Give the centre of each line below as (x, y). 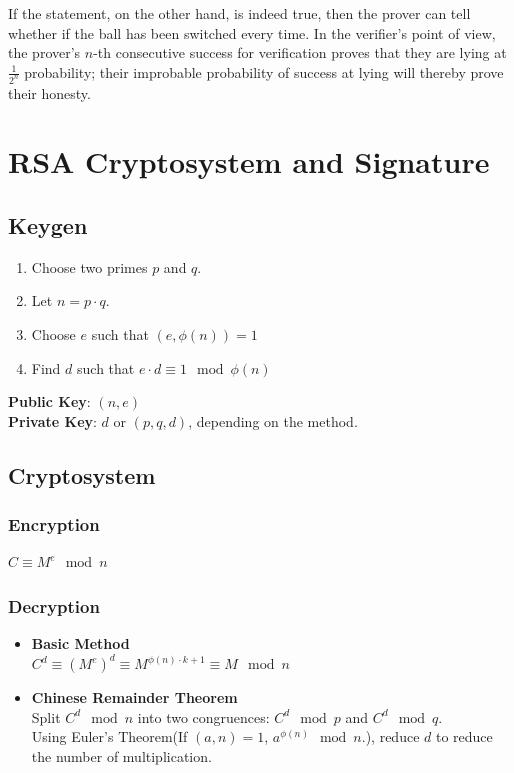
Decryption (54, 605)
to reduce (464, 736)
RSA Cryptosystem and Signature (249, 161)
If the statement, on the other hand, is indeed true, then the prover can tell (239, 13)
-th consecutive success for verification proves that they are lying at (300, 52)
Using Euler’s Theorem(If (109, 736)
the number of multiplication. (121, 756)
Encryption (54, 524)
